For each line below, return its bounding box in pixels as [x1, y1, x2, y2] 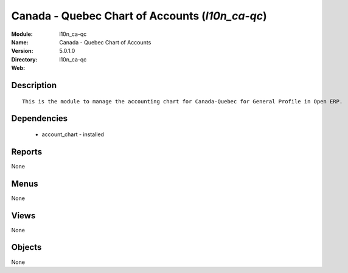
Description [11, 80, 57, 91]
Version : [11, 47, 33, 55]
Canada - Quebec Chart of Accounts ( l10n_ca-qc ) [11, 9, 267, 22]
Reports [11, 147, 43, 157]
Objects [11, 242, 42, 252]
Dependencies [11, 113, 68, 124]
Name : [11, 38, 29, 46]
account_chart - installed [41, 131, 105, 138]
